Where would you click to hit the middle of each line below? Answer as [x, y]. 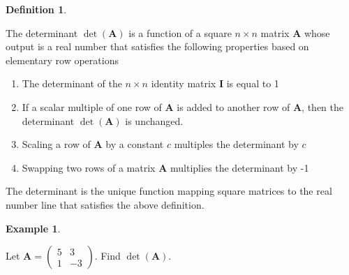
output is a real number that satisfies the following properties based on [157, 46]
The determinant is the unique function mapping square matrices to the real [169, 191]
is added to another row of [233, 106]
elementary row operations [62, 60]
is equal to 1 [253, 83]
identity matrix [184, 83]
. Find [107, 256]
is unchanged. [154, 120]
